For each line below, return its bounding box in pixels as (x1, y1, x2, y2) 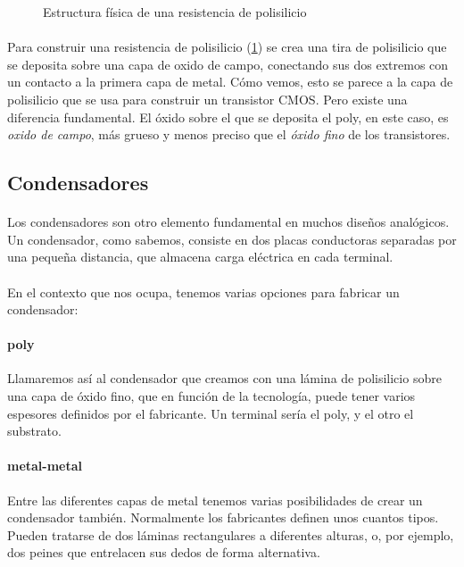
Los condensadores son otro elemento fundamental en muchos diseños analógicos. (7, 213, 450, 231)
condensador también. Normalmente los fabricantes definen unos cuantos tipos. (7, 508, 439, 527)
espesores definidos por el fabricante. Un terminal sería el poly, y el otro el (7, 404, 414, 422)
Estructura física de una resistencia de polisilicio (43, 3, 307, 21)
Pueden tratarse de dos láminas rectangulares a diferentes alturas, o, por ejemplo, (7, 525, 454, 544)
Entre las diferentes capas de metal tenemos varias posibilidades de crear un (7, 490, 423, 509)
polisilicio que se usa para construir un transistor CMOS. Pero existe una (7, 89, 408, 108)
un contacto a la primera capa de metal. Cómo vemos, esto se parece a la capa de (7, 72, 453, 91)
